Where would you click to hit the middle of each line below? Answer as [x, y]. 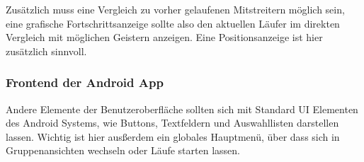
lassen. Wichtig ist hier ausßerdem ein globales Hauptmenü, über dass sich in [173, 136]
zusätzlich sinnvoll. [46, 51]
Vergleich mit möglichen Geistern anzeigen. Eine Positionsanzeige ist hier [164, 37]
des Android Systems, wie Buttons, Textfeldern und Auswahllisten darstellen [172, 123]
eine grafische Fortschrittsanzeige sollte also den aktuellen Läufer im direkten [173, 23]
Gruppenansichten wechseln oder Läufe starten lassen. [123, 150]
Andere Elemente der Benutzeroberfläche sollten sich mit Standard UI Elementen [182, 109]
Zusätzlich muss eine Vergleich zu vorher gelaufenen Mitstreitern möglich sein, [175, 9]
